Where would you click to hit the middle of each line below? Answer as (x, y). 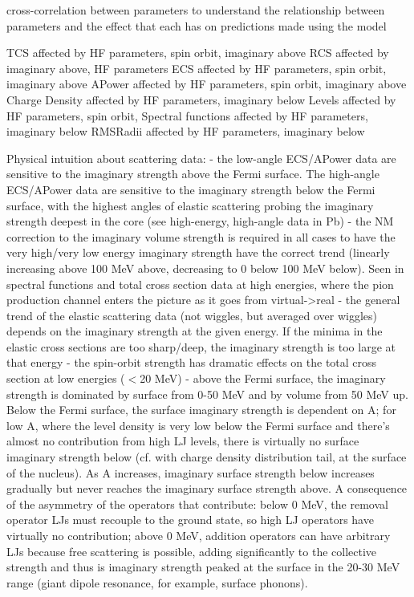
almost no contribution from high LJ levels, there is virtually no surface (183, 441)
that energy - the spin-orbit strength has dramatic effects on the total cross (192, 362)
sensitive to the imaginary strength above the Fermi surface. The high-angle (193, 174)
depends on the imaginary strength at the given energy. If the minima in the (195, 331)
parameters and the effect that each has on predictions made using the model (197, 25)
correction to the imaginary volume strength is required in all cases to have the (201, 236)
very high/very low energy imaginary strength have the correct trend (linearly (198, 252)
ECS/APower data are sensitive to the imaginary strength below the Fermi (191, 189)
